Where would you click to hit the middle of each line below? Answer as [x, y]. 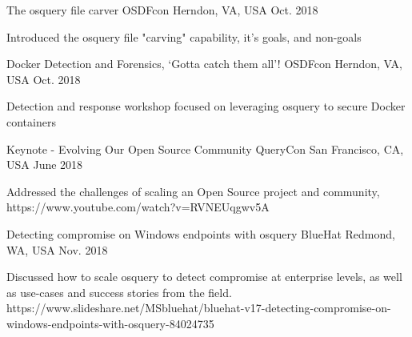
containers [31, 121]
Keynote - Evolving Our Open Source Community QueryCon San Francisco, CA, [205, 148]
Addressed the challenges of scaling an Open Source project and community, [193, 191]
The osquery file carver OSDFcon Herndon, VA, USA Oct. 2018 [162, 10]
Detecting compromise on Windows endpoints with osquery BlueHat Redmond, [201, 233]
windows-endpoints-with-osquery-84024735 [110, 323]
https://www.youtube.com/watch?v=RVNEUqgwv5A [138, 207]
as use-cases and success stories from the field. [119, 292]
